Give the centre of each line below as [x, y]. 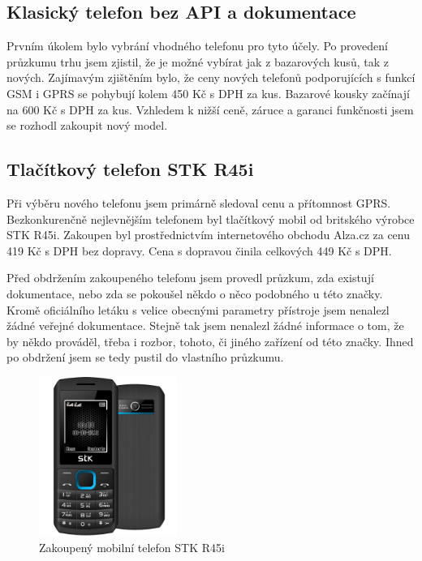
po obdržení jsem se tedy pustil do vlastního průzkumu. [145, 357]
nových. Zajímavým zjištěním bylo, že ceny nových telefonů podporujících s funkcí [211, 77]
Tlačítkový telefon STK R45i [130, 169]
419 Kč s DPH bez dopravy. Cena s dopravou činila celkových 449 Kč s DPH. [199, 250]
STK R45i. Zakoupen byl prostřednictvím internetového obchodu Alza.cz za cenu [209, 235]
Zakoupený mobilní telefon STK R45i [132, 548]
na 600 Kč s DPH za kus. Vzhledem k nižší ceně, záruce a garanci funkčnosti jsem [210, 109]
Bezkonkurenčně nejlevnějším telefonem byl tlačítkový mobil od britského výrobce [211, 218]
